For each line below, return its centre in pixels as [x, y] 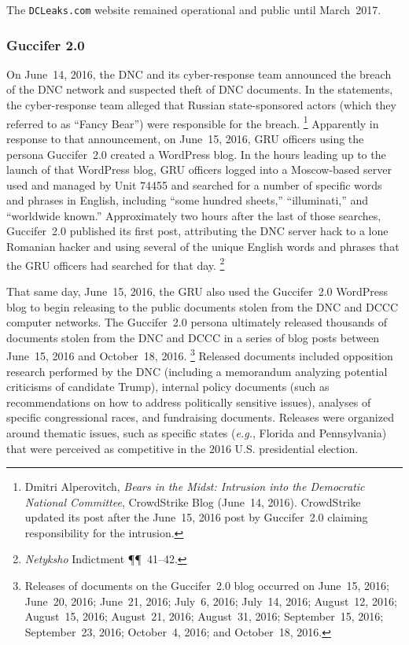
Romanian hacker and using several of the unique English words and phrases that [203, 247]
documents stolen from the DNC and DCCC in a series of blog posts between [193, 337]
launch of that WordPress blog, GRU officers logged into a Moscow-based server [199, 170]
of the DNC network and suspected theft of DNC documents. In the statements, [200, 89]
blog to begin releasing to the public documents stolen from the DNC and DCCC [203, 306]
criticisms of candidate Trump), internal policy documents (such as [168, 387]
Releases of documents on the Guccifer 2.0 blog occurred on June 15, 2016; [207, 586]
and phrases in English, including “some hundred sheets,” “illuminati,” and [188, 200]
